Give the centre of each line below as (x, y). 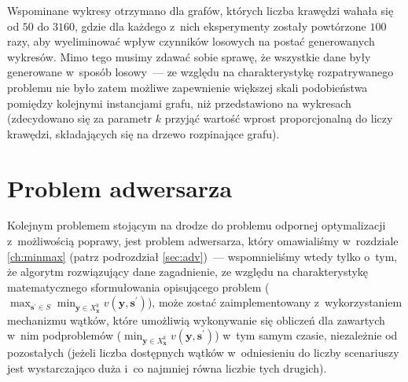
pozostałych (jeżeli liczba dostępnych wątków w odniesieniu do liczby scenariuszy (203, 353)
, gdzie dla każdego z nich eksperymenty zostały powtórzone (220, 26)
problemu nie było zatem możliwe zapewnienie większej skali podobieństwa (187, 87)
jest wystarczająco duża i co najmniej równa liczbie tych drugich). (167, 367)
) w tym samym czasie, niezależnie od (306, 335)
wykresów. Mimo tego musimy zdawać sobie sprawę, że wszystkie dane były (189, 56)
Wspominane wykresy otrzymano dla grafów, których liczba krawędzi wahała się (200, 10)
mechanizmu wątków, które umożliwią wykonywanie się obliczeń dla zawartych (196, 320)
